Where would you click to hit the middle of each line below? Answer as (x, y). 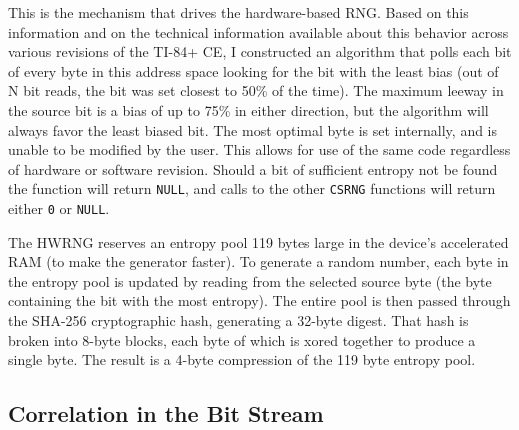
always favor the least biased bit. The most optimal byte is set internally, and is (253, 129)
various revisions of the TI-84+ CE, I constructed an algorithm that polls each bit (260, 51)
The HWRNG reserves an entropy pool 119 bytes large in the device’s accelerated (258, 241)
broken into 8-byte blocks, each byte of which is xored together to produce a (242, 339)
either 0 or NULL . (59, 208)
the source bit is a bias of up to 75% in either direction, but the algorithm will (248, 109)
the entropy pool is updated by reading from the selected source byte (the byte (250, 280)
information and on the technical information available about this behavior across (258, 31)
